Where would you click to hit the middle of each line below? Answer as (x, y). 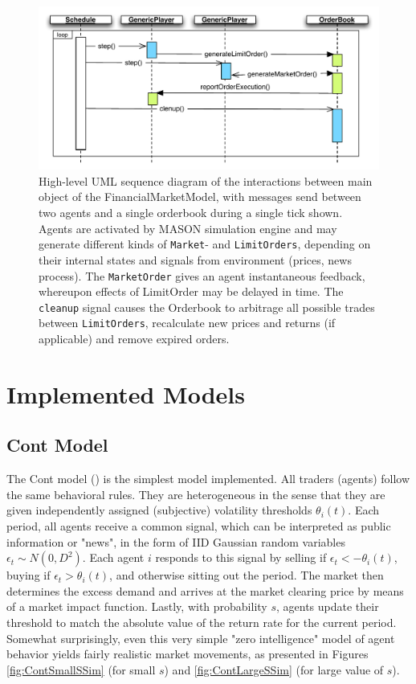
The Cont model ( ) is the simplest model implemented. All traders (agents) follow (208, 479)
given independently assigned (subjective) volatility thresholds (159, 510)
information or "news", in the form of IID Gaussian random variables (176, 541)
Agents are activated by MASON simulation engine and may (188, 228)
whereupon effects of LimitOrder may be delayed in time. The (191, 291)
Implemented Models (126, 393)
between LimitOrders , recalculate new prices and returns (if (187, 323)
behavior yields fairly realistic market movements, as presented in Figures (188, 654)
